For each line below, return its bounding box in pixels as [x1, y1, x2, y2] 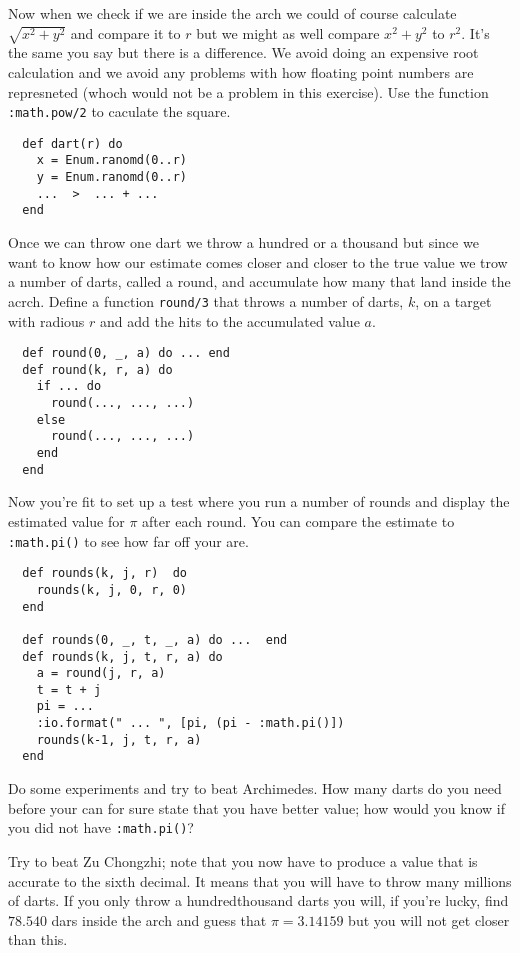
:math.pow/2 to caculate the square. [8, 101, 231, 122]
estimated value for [8, 510, 125, 531]
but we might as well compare [196, 22, 380, 43]
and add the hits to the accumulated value [100, 310, 360, 331]
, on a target [415, 290, 492, 311]
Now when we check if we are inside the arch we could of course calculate [8, 3, 457, 23]
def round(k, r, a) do [22, 362, 173, 377]
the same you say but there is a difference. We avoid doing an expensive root [8, 42, 479, 63]
